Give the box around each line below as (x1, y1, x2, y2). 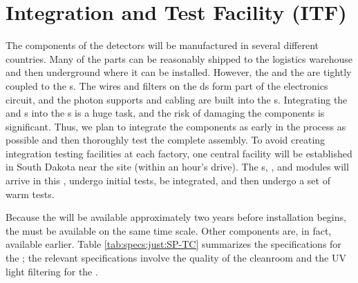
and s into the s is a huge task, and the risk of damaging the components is (6, 106, 325, 120)
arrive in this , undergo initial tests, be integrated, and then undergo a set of (6, 173, 330, 188)
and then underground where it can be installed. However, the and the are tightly (6, 65, 352, 79)
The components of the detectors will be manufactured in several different (6, 38, 319, 52)
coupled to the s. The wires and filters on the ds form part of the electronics (6, 78, 328, 92)
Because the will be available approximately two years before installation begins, (6, 210, 346, 224)
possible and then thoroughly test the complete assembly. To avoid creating (6, 133, 326, 147)
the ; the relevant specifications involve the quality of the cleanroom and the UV (6, 251, 346, 265)
